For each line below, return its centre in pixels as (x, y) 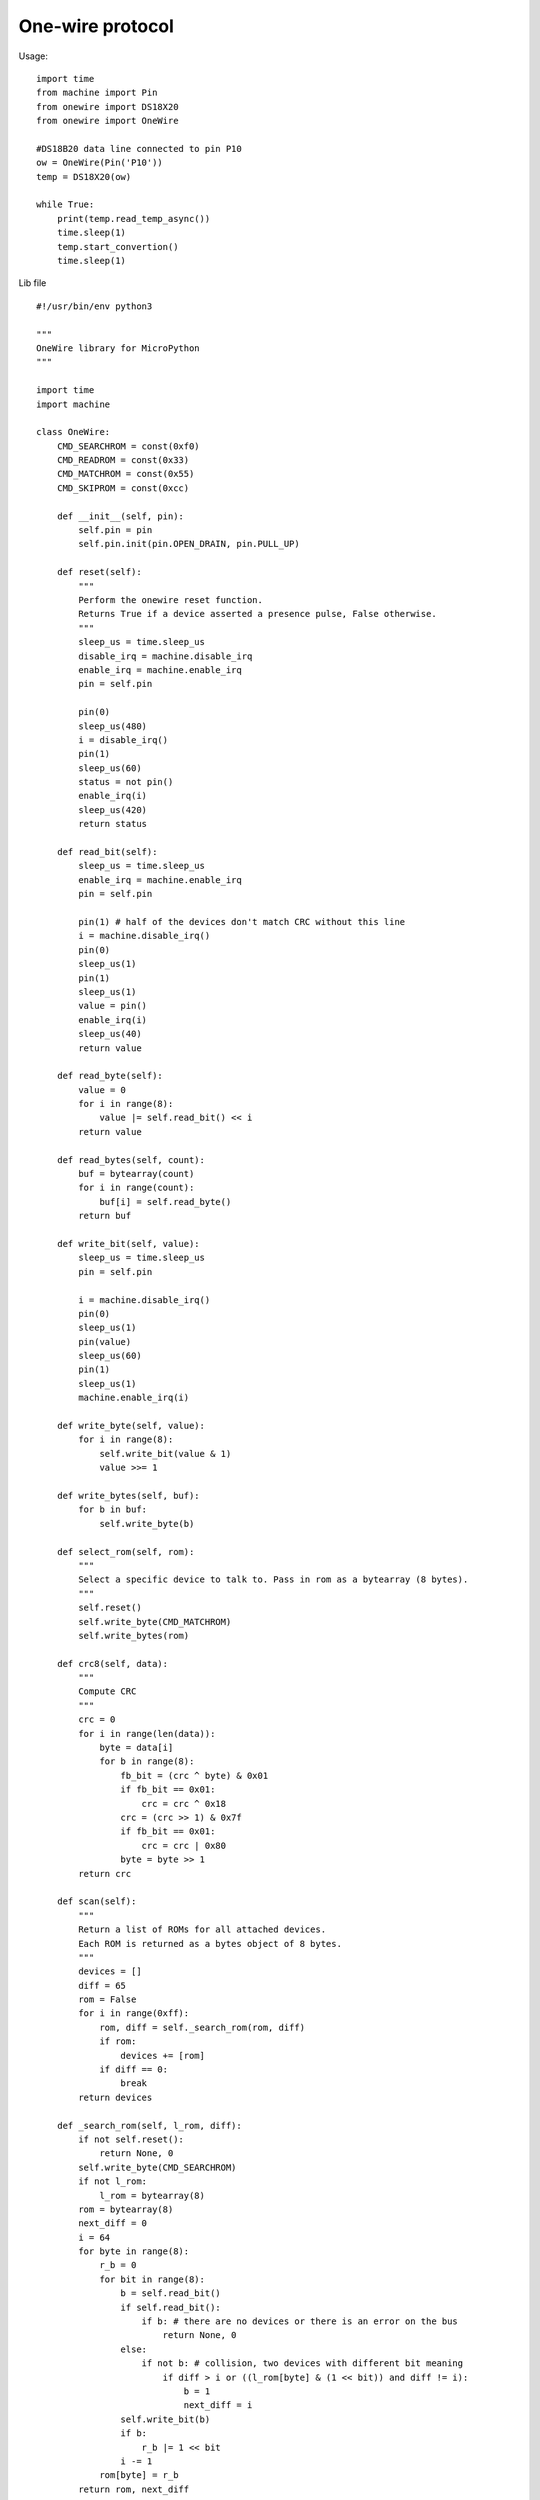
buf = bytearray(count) (136, 1174)
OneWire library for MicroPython (118, 348)
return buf (105, 1216)
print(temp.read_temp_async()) (133, 218)
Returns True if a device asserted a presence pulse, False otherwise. (257, 614)
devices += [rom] (162, 2055)
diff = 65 (102, 1985)
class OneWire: (73, 432)
